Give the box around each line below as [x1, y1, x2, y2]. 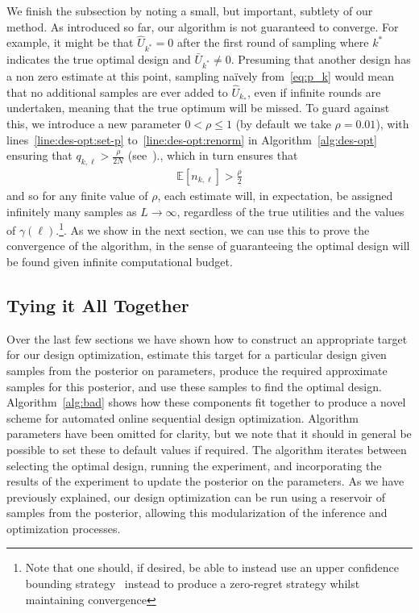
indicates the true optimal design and [6, 51, 191, 68]
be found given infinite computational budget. [6, 252, 233, 269]
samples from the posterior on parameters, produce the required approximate [6, 361, 388, 378]
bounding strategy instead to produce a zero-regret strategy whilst [25, 575, 360, 592]
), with [375, 115, 409, 131]
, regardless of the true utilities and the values [176, 202, 404, 219]
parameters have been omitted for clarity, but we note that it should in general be [6, 425, 412, 442]
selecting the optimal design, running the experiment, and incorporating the [6, 457, 382, 473]
